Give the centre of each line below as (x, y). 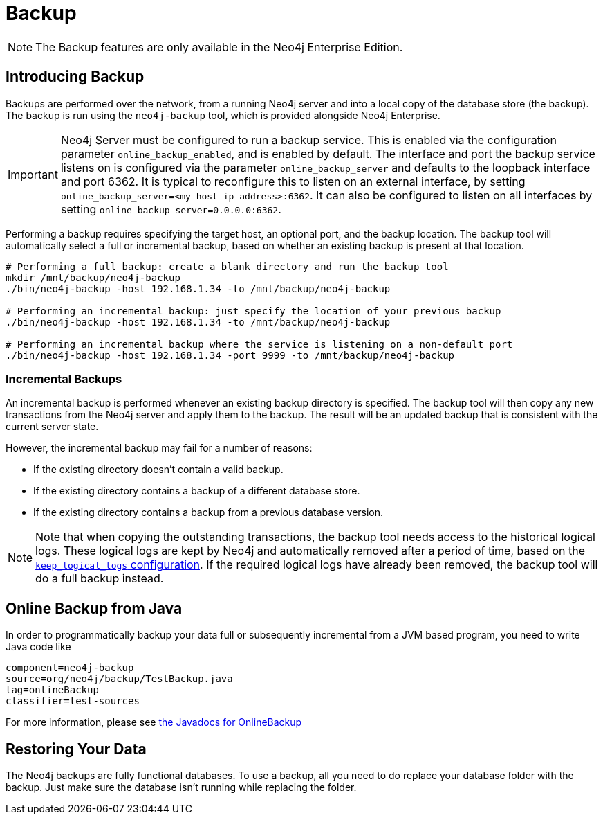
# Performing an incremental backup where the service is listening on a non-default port (259, 344)
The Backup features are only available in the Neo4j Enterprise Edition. (219, 47)
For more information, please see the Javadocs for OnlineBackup (154, 722)
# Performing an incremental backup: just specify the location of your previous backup (253, 311)
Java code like (38, 647)
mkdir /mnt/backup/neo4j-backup (93, 277)
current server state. (52, 427)
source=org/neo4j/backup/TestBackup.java (119, 679)
